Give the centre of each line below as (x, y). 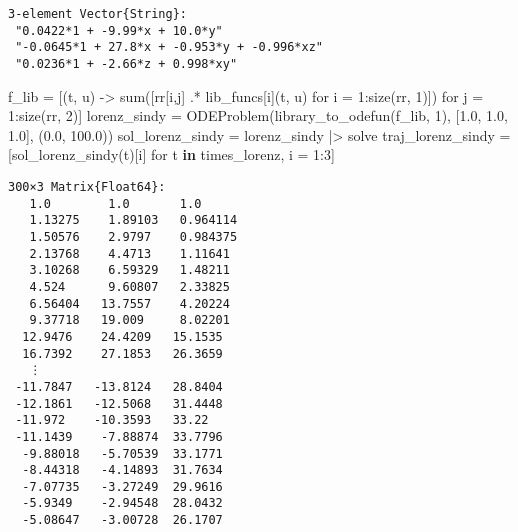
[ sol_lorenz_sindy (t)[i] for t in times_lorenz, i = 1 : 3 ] (171, 154)
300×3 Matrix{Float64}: (87, 187)
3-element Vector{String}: (97, 14)
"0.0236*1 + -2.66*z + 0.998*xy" (126, 63)
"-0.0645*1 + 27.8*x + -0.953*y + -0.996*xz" (169, 47)
